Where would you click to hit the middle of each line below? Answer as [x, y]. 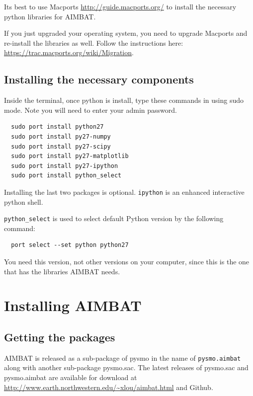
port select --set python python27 [70, 245]
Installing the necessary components [99, 79]
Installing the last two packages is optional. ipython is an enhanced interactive [124, 192]
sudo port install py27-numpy [61, 136]
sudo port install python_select [66, 176]
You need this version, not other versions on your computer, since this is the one [127, 262]
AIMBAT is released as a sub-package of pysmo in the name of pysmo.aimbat [123, 357]
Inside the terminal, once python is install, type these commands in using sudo [124, 100]
